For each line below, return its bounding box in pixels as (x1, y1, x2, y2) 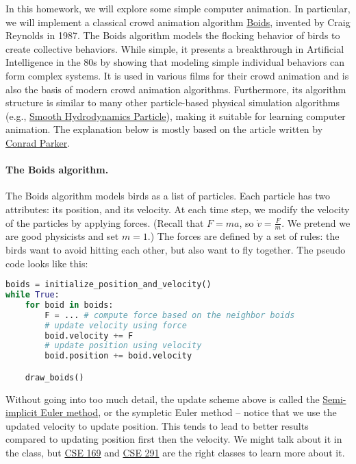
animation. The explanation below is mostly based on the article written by (5, 122, 323, 136)
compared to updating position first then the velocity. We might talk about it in (5, 432, 342, 446)
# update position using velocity (44, 341, 202, 351)
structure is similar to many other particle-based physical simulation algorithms (5, 95, 340, 110)
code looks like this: (5, 256, 88, 270)
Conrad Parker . (5, 135, 71, 149)
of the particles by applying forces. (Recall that (5, 215, 204, 230)
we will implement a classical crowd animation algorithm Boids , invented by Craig (5, 14, 351, 29)
